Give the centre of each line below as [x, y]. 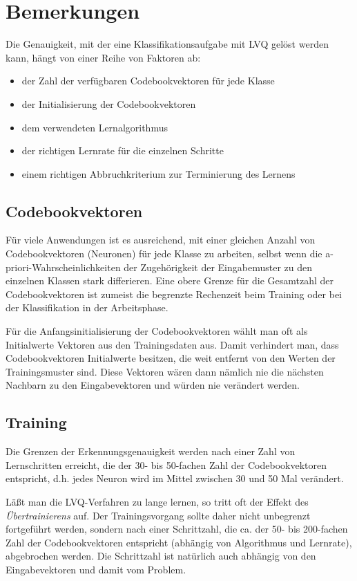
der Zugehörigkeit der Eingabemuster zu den [218, 267]
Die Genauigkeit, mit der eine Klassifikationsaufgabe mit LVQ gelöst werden [167, 44]
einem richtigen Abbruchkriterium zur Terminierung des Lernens [158, 173]
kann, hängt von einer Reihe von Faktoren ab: [103, 57]
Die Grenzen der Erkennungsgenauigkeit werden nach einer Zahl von [151, 451]
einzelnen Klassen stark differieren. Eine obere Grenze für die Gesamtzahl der [170, 280]
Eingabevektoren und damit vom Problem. [96, 569]
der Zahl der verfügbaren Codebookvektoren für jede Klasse [148, 81]
